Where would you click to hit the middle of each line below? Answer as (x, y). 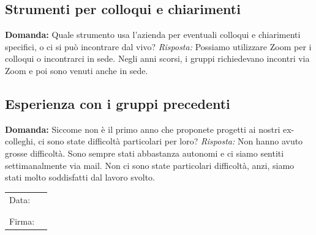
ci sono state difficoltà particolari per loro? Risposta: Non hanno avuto (171, 141)
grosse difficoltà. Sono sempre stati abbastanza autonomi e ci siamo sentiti (145, 153)
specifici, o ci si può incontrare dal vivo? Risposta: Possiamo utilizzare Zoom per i (158, 46)
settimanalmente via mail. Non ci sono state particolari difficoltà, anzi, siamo (150, 165)
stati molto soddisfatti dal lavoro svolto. (80, 177)
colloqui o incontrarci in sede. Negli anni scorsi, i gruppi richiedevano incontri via (157, 58)
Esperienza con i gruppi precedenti (118, 103)
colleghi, (20, 141)
